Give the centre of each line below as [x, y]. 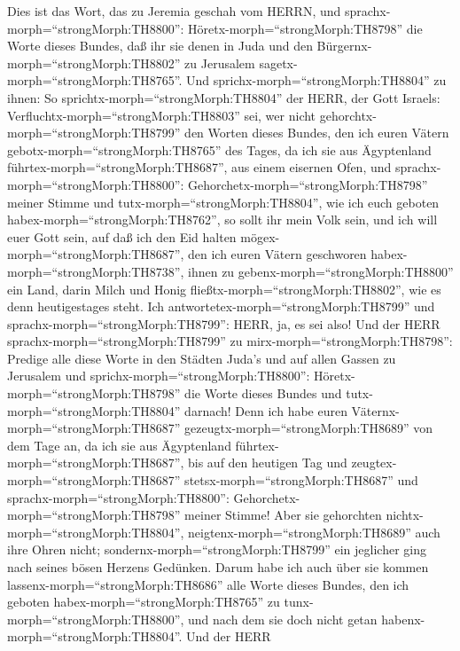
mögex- [260, 236]
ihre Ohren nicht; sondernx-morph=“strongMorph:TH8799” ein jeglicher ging [217, 549]
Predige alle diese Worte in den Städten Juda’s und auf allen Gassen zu [202, 358]
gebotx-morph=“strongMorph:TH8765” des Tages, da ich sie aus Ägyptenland [219, 149]
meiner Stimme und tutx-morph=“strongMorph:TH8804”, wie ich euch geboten [223, 202]
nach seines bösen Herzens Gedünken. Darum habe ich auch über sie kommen [218, 567]
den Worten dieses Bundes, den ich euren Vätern [317, 133]
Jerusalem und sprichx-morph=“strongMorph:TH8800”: [159, 376]
